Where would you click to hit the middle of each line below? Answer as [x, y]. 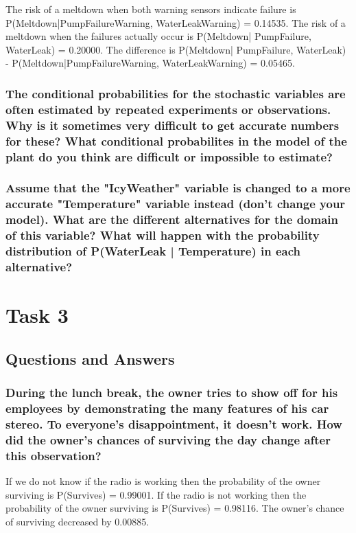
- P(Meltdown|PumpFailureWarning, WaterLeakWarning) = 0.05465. [150, 63]
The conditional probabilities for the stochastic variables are [176, 93]
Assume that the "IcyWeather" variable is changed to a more [178, 188]
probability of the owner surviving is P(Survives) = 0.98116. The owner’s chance [175, 508]
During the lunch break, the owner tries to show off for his [172, 393]
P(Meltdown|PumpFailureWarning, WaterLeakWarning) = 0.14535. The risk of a [176, 22]
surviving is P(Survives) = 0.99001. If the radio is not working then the [156, 494]
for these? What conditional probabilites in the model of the [176, 140]
